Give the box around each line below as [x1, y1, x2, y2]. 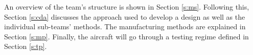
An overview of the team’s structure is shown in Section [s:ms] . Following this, [4, 2, 249, 12]
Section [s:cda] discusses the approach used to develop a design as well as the [4, 11, 245, 22]
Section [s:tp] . [4, 41, 47, 51]
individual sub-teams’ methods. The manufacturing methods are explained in [4, 21, 246, 32]
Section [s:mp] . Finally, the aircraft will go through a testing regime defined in [4, 31, 249, 41]
